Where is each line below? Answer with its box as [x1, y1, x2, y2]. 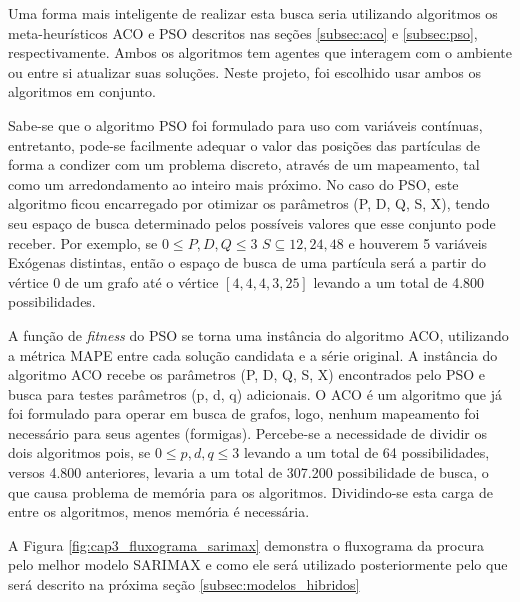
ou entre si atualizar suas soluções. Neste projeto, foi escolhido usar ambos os [8, 61, 481, 82]
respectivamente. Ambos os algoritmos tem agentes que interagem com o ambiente [8, 42, 512, 63]
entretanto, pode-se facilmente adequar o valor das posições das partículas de [8, 134, 480, 155]
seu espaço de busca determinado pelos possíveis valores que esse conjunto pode [8, 212, 496, 233]
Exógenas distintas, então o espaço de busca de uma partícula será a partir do [8, 252, 486, 273]
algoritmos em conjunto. [8, 81, 156, 102]
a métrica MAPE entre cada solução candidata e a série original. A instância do [8, 344, 498, 365]
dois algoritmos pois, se [8, 442, 151, 463]
